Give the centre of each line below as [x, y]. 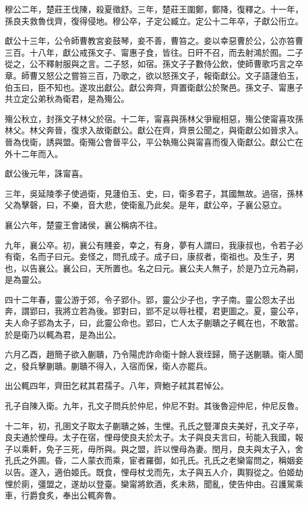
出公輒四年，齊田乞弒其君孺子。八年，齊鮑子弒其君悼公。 [117, 386]
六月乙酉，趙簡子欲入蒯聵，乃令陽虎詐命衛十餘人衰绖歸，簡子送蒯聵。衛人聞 [154, 354]
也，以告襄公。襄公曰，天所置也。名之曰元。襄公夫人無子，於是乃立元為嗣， [154, 268]
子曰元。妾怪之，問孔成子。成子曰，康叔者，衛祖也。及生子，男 [170, 256]
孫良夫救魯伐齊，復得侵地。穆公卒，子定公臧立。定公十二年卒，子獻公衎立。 [154, 20]
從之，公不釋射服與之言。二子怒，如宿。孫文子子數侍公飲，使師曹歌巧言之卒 [154, 64]
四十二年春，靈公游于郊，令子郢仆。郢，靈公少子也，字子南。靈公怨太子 [146, 299]
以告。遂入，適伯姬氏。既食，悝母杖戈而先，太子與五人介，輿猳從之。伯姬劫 [154, 472]
